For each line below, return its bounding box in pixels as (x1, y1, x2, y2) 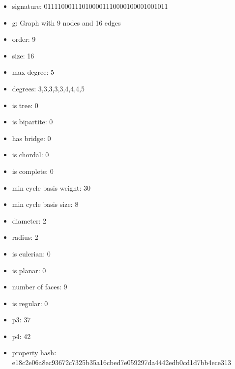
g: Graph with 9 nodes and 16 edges (12, 17, 121, 28)
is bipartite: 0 (12, 116, 53, 127)
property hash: (12, 347, 57, 358)
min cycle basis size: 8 (12, 199, 79, 209)
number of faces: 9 (12, 282, 67, 292)
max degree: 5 (12, 67, 54, 77)
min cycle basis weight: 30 (12, 182, 90, 193)
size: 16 (12, 50, 34, 60)
